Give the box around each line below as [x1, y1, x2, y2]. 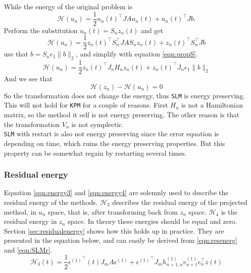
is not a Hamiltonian [181, 100, 243, 110]
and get [141, 25, 163, 35]
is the [221, 206, 237, 217]
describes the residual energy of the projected [112, 197, 248, 207]
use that [4, 49, 28, 59]
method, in [4, 206, 36, 217]
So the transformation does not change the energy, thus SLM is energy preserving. [4, 90, 245, 100]
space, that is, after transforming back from [48, 206, 178, 217]
